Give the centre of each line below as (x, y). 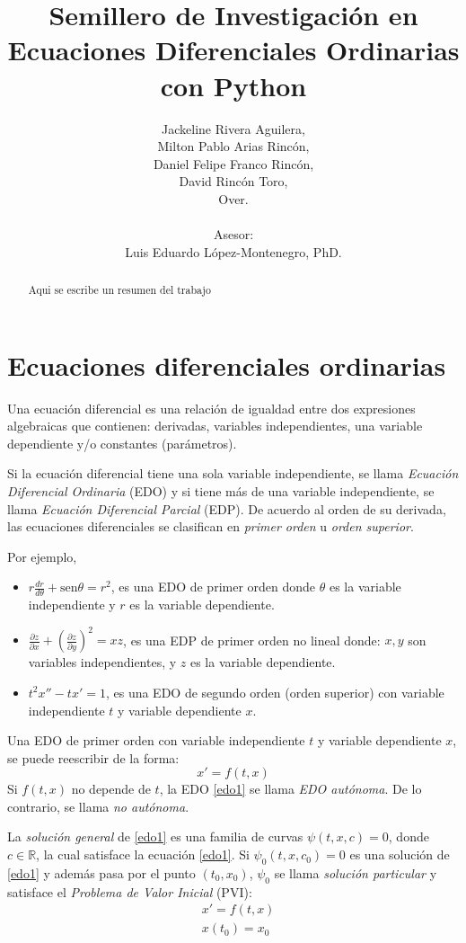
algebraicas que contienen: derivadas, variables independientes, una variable (215, 426)
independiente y (72, 605)
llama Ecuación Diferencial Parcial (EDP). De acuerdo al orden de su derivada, (227, 508)
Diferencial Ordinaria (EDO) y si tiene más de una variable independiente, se (221, 491)
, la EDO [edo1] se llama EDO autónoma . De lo (290, 789)
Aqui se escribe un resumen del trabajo (119, 290)
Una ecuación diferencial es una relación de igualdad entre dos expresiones (211, 408)
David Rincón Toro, (233, 181)
